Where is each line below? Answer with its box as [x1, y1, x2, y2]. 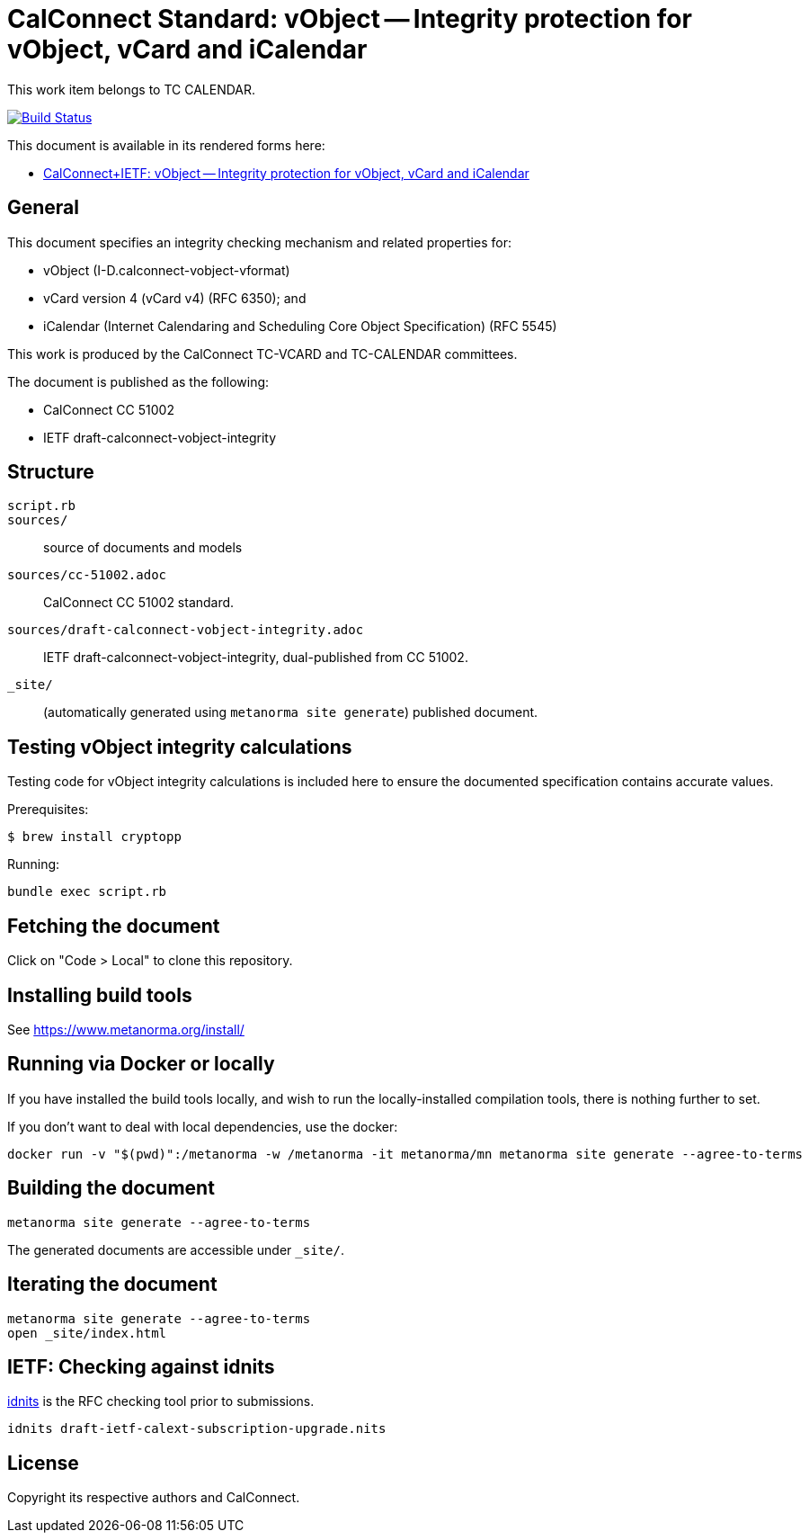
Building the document [7, 1177, 215, 1200]
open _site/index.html [7, 1325, 167, 1340]
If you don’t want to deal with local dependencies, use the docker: [7, 1118, 398, 1134]
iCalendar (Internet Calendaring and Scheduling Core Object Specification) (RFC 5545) [43, 318, 557, 334]
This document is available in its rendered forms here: [7, 137, 325, 153]
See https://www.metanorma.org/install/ [7, 1021, 244, 1037]
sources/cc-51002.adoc [7, 568, 167, 583]
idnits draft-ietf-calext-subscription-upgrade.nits [7, 1421, 387, 1437]
